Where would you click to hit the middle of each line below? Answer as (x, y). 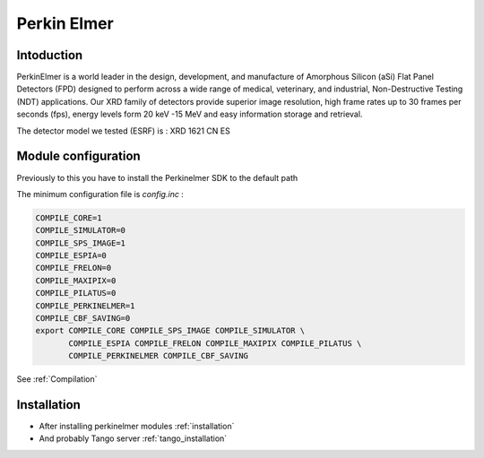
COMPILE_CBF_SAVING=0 (83, 319)
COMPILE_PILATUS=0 (76, 293)
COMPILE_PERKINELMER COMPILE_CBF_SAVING (158, 356)
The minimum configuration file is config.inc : (100, 194)
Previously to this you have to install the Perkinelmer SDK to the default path (157, 177)
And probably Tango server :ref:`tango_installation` (133, 438)
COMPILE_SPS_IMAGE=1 (80, 243)
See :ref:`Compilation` (57, 379)
